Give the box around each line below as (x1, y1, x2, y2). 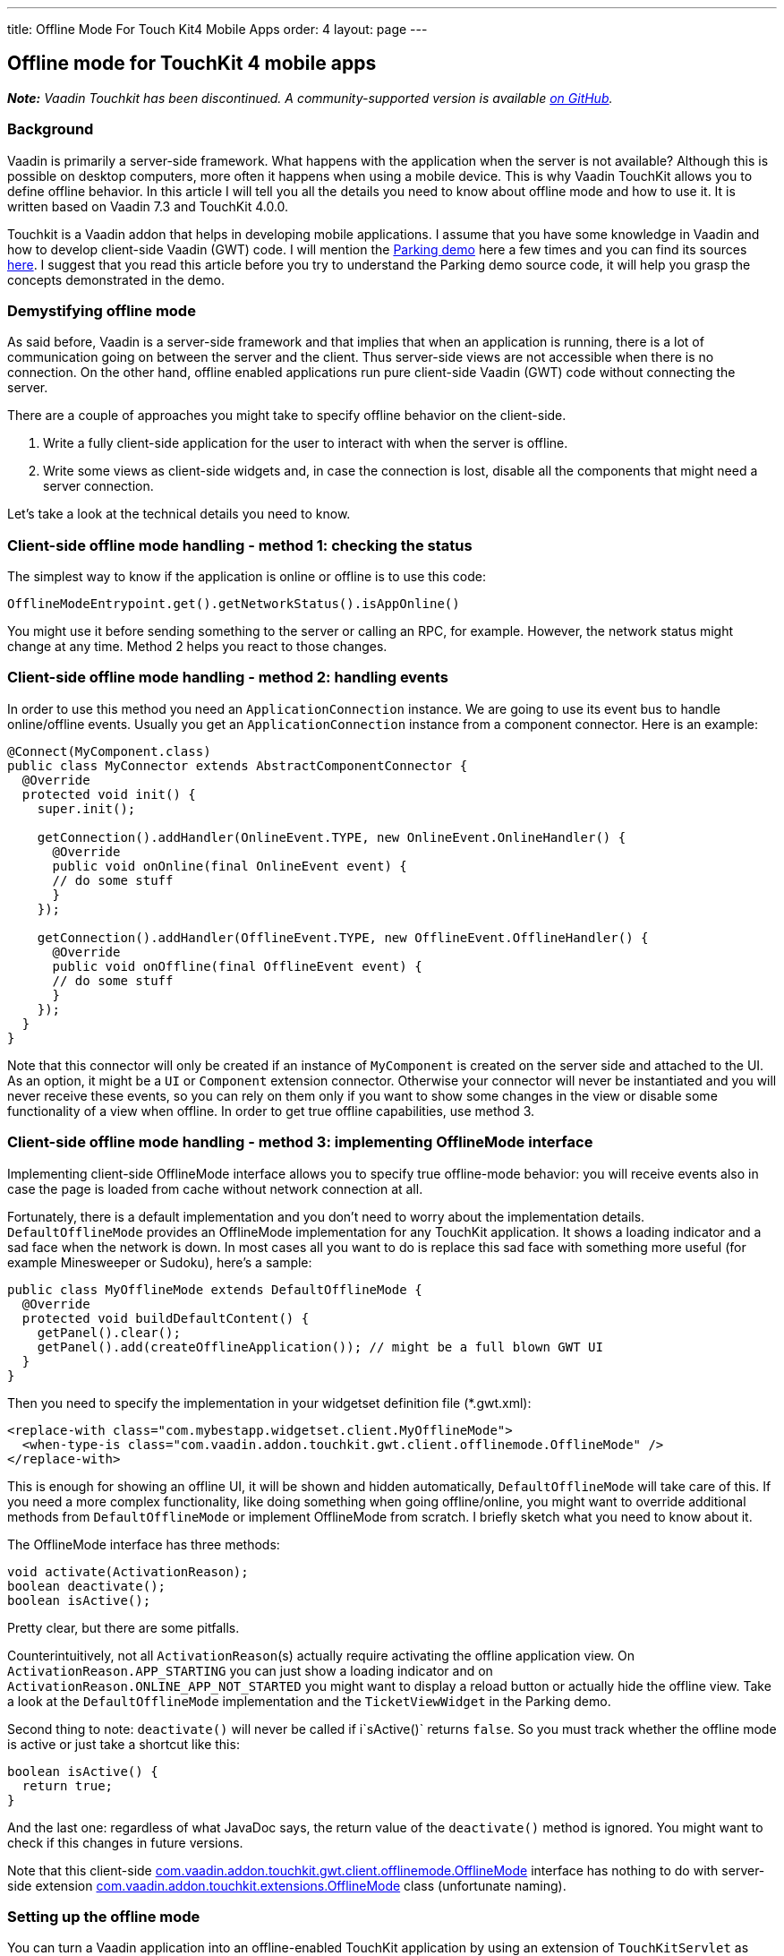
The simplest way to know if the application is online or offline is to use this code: (7, 569, 487, 585)
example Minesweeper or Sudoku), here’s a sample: (7, 1254, 312, 1270)
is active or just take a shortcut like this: (7, 1736, 240, 1752)
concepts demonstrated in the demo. (7, 271, 226, 287)
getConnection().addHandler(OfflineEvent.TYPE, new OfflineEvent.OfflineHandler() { (37, 930, 649, 945)
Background (7, 120, 94, 139)
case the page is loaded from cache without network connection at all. (7, 1180, 423, 1197)
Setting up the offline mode (7, 1907, 200, 1926)
